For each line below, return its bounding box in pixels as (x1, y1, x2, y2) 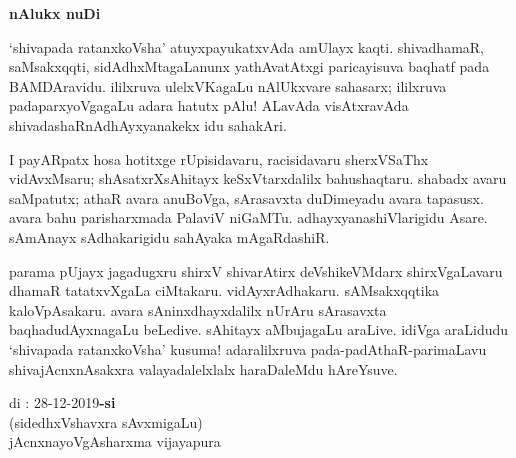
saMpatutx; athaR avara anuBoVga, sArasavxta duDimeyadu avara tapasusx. (9, 187, 484, 208)
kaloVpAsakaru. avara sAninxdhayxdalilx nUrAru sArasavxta (9, 299, 387, 320)
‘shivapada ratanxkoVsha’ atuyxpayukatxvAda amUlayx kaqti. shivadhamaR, (9, 36, 484, 57)
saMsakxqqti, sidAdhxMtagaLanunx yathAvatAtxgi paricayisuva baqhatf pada (9, 56, 490, 77)
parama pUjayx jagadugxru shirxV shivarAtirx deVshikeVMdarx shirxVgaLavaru (9, 260, 503, 281)
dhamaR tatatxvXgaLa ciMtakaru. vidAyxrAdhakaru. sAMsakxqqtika (9, 280, 440, 301)
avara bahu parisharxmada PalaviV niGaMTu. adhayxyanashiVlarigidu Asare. (9, 207, 488, 228)
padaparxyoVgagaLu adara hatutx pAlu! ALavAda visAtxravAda (9, 95, 409, 116)
